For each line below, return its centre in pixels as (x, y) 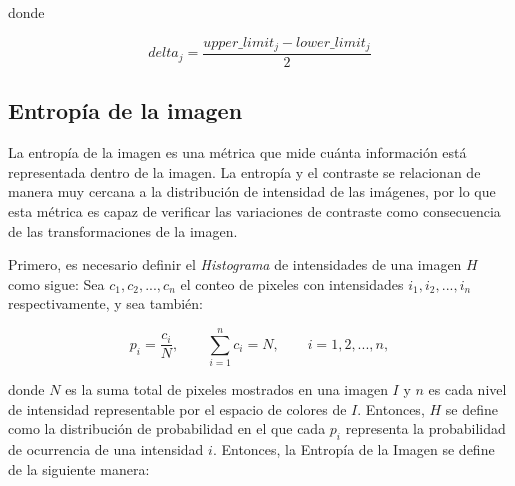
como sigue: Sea (56, 283)
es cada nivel (467, 389)
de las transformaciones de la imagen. (123, 230)
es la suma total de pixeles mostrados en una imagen (226, 389)
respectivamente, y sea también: (105, 303)
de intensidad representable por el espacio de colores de (177, 408)
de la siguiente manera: (79, 468)
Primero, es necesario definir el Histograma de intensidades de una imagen (235, 264)
